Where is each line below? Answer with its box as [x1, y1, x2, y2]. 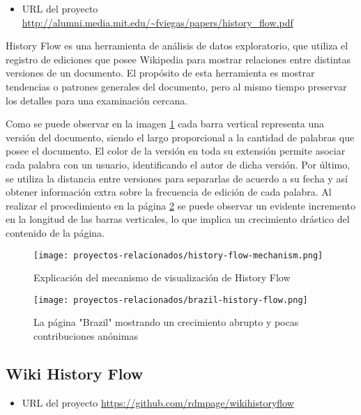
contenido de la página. [6, 225, 105, 240]
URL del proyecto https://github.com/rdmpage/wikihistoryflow [22, 395, 294, 409]
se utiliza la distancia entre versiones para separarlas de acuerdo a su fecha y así [6, 171, 348, 185]
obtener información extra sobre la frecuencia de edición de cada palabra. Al [6, 185, 332, 199]
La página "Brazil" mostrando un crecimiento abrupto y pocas [33, 315, 299, 329]
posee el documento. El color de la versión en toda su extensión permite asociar [6, 143, 346, 158]
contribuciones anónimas [33, 329, 138, 343]
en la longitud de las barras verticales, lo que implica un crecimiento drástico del [6, 212, 350, 226]
